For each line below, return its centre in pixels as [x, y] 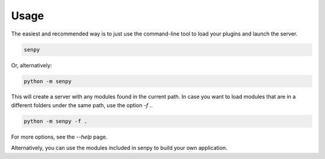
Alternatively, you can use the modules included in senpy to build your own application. [119, 148]
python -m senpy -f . [56, 121]
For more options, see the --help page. [59, 137]
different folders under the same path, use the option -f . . [82, 105]
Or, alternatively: [32, 65]
